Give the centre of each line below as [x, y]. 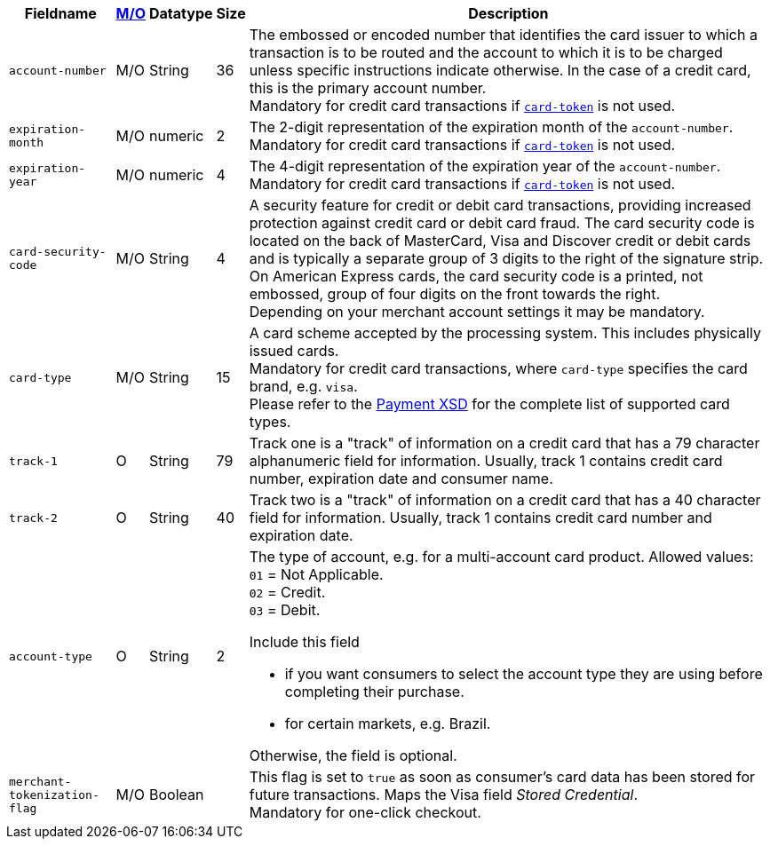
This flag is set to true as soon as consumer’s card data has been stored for [502, 777]
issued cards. [294, 351]
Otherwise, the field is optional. [353, 755]
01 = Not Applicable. [316, 574]
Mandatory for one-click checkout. [365, 812]
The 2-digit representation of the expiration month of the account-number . [491, 127]
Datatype [181, 13]
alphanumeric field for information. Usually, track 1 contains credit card [486, 461]
